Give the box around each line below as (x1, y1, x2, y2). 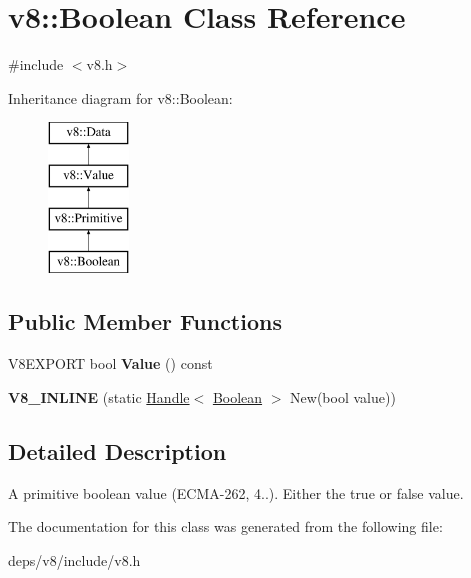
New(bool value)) (290, 386, 396, 407)
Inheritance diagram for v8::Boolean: (8, 87, 233, 108)
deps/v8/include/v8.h (8, 549, 141, 570)
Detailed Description (8, 435, 227, 466)
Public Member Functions (8, 306, 282, 337)
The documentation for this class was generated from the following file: (8, 516, 443, 537)
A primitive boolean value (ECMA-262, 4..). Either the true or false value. (8, 482, 464, 503)
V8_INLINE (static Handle (8, 386, 190, 407)
